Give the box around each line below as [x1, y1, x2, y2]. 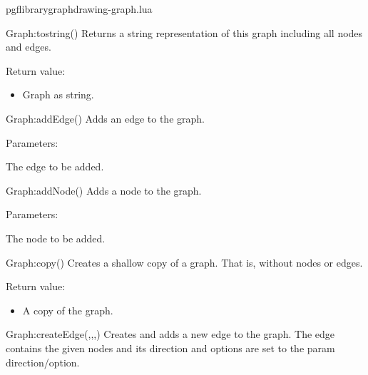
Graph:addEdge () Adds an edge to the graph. [6, 111, 205, 125]
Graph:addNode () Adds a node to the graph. [6, 183, 202, 197]
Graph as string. [22, 87, 94, 102]
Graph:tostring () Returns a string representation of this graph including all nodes [6, 25, 363, 40]
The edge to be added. [6, 159, 104, 174]
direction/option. [6, 354, 80, 369]
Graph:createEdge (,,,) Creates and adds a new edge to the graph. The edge [6, 327, 335, 341]
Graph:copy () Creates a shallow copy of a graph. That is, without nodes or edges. [6, 255, 363, 269]
